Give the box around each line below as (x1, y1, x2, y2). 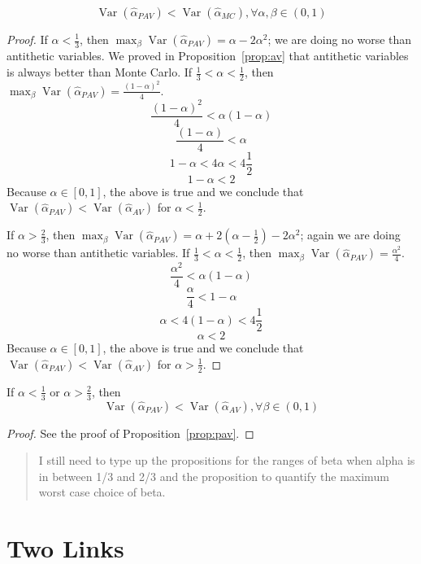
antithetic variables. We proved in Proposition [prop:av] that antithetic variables (7, 47, 409, 64)
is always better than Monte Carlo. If (7, 63, 193, 81)
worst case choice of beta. (38, 483, 166, 501)
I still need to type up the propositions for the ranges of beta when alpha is (38, 452, 415, 469)
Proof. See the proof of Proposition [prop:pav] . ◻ (7, 424, 254, 441)
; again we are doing (300, 226, 401, 243)
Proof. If (7, 31, 48, 47)
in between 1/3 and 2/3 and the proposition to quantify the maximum (38, 467, 389, 484)
